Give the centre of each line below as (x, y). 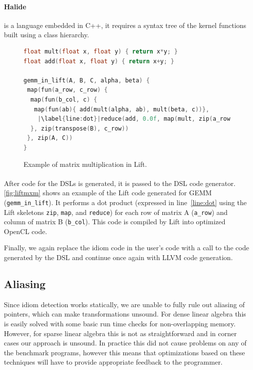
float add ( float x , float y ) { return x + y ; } (99, 61)
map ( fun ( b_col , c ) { (64, 99)
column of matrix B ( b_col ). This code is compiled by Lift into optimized (115, 222)
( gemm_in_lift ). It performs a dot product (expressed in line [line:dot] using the (125, 202)
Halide (15, 6)
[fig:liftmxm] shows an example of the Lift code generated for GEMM (108, 193)
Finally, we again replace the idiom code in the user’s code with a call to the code (126, 248)
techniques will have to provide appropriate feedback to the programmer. (113, 362)
